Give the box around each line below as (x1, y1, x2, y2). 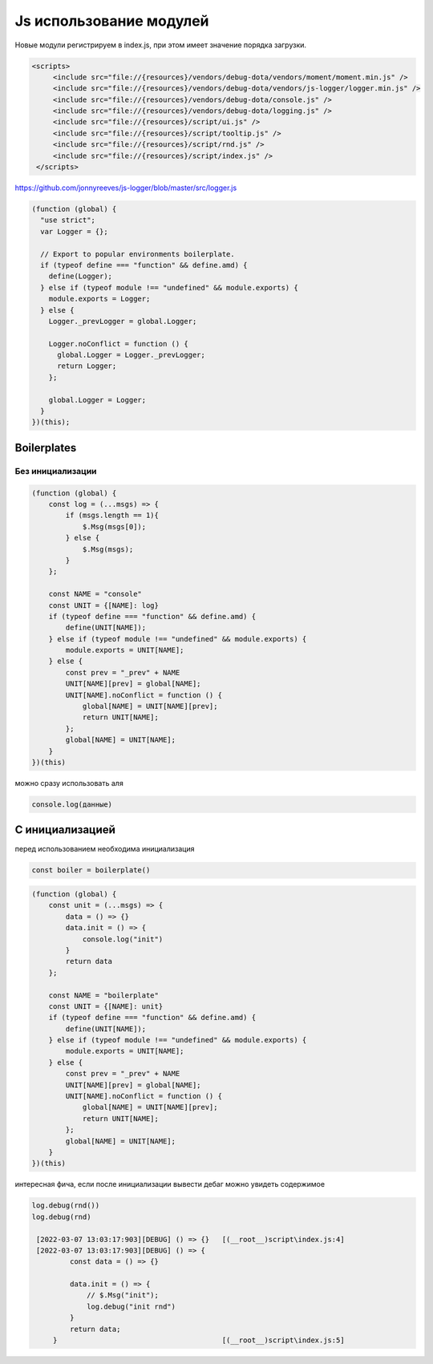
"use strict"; (40, 216, 96, 225)
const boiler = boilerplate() (31, 866, 151, 875)
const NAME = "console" (48, 589, 142, 599)
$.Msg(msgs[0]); (82, 522, 147, 531)
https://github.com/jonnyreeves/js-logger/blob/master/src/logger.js (14, 183, 237, 192)
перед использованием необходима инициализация (14, 844, 195, 854)
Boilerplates (14, 441, 77, 455)
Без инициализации (14, 465, 97, 476)
